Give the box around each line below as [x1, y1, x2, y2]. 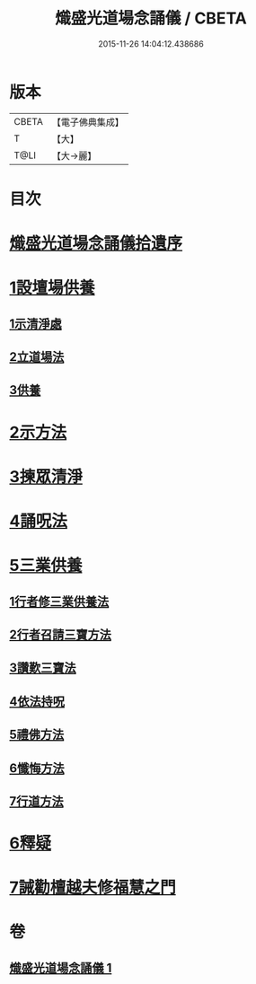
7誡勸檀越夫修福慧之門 [9, 877, 177, 898]
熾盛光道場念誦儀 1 [9, 960, 112, 975]
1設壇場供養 [9, 277, 96, 298]
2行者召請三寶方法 [9, 627, 112, 642]
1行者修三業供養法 [9, 593, 110, 609]
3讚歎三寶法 [9, 661, 76, 676]
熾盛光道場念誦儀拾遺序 [9, 233, 183, 254]
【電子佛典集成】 [51, 116, 124, 128]
